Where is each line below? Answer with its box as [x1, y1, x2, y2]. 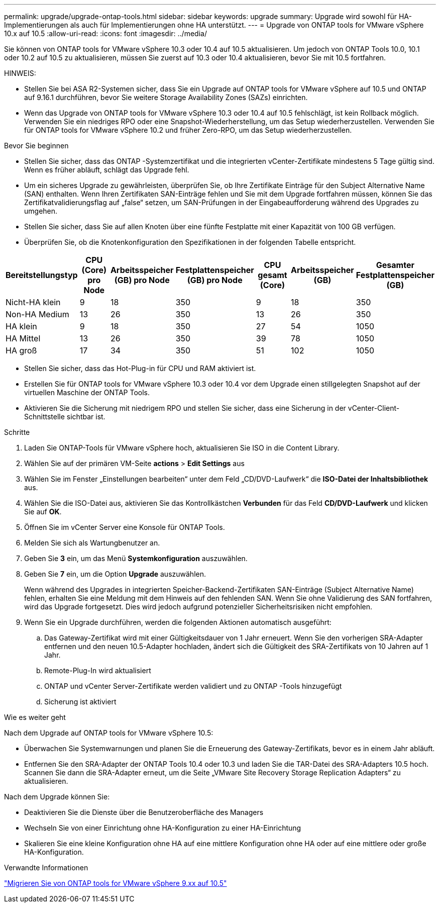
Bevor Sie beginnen [4, 141, 69, 150]
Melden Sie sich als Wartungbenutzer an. [24, 538, 160, 547]
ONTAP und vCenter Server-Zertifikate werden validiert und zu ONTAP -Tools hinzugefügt [44, 682, 342, 690]
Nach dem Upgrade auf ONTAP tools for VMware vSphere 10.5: [4, 729, 213, 737]
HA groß [6, 345, 37, 355]
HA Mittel [6, 333, 41, 343]
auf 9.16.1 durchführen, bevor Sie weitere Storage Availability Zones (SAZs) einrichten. [24, 93, 308, 102]
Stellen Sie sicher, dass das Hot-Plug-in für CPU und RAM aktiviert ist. [24, 364, 256, 373]
